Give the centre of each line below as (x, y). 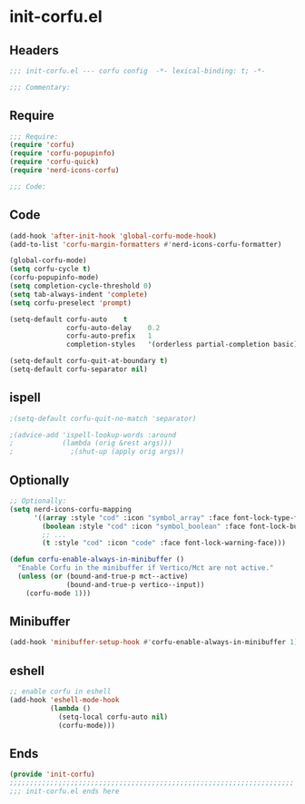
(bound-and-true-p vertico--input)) (136, 584)
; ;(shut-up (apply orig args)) (97, 452)
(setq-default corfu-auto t (69, 319)
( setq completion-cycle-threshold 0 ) (81, 286)
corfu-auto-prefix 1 (109, 336)
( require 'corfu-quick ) (54, 162)
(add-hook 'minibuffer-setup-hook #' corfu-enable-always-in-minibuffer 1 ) (154, 642)
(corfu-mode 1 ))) (59, 593)
